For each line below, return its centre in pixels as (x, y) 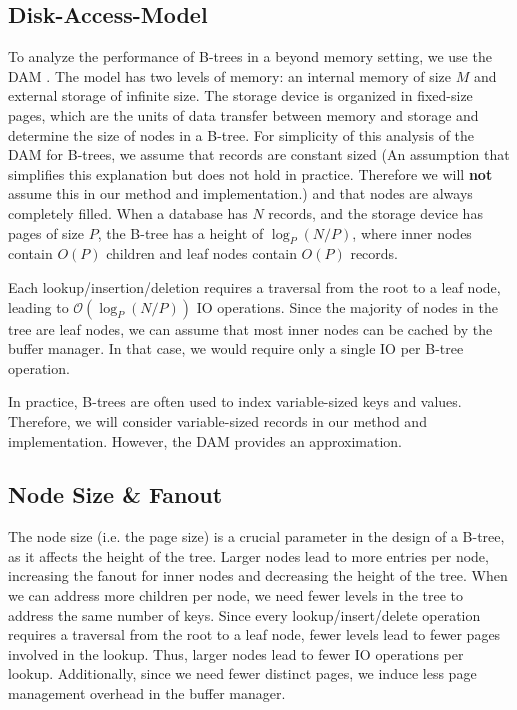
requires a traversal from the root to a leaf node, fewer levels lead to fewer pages (254, 634)
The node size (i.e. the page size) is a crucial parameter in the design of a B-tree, (256, 536)
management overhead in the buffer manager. (147, 693)
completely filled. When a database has (128, 212)
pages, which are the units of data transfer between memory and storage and (243, 114)
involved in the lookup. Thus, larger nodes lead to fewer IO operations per (236, 653)
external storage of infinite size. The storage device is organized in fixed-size (240, 95)
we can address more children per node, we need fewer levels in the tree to (235, 595)
